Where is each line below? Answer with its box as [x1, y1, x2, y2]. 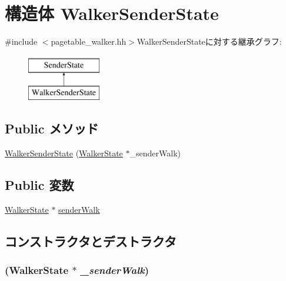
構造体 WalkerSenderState [5, 1, 219, 25]
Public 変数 [5, 176, 74, 194]
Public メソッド [5, 119, 99, 138]
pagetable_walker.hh [51, 35, 127, 48]
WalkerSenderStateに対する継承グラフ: [137, 35, 282, 48]
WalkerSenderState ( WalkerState [5, 147, 123, 159]
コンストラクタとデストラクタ [5, 232, 177, 250]
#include [5, 35, 38, 48]
